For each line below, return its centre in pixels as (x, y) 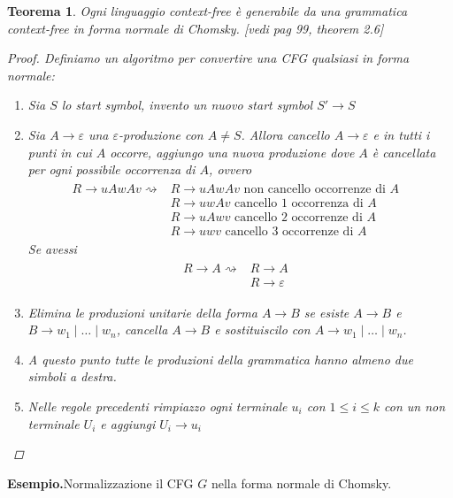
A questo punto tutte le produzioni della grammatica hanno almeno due (220, 359)
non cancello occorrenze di (315, 189)
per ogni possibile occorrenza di (111, 169)
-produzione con (161, 134)
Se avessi (52, 248)
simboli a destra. (72, 376)
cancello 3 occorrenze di (289, 231)
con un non (415, 406)
